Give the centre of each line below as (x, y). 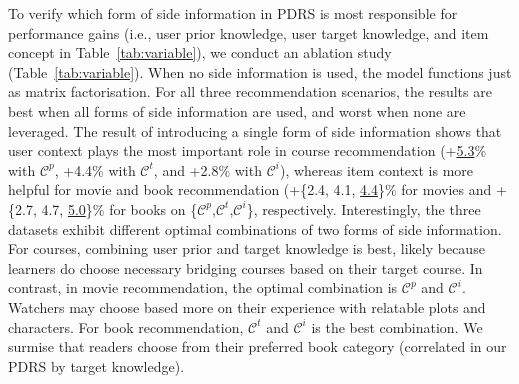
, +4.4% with (95, 169)
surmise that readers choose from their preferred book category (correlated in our (257, 346)
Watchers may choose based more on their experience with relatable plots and (247, 306)
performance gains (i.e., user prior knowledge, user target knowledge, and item (248, 32)
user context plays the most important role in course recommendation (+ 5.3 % (247, 150)
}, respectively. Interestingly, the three (363, 208)
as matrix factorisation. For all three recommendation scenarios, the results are (250, 91)
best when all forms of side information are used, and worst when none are (237, 110)
